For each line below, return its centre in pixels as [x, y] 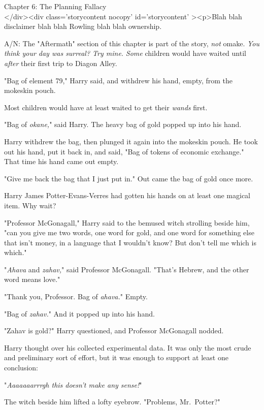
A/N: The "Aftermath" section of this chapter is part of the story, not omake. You [132, 43]
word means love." [32, 279]
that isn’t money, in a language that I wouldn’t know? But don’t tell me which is [130, 242]
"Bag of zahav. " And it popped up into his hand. [79, 313]
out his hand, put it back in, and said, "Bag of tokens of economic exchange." [124, 151]
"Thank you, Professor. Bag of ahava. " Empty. [76, 296]
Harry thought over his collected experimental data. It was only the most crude [128, 347]
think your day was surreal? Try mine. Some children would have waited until [125, 53]
